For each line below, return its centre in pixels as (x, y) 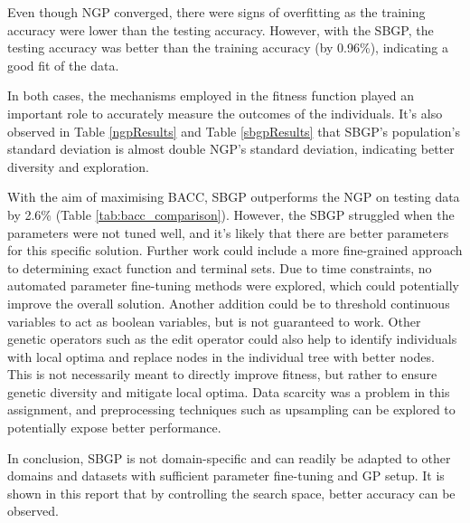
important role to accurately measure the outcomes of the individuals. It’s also (225, 113)
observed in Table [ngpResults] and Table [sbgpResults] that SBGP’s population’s (234, 131)
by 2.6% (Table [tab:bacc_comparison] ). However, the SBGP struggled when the (231, 214)
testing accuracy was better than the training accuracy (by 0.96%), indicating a (228, 48)
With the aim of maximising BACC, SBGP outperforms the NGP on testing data (234, 197)
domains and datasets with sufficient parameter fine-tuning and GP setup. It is (226, 475)
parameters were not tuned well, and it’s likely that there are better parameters (228, 232)
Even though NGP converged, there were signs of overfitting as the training (216, 12)
